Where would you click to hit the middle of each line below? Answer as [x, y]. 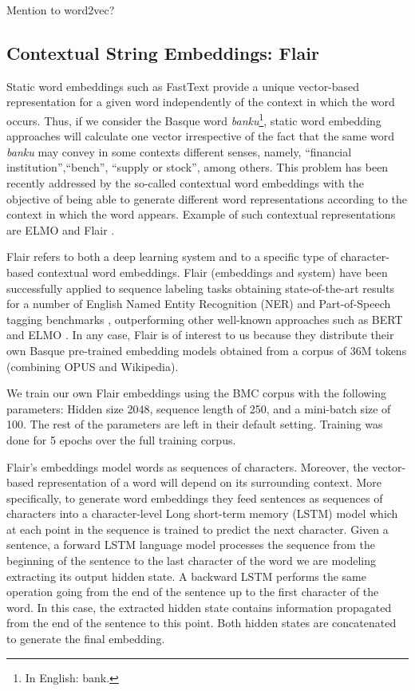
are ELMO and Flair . [61, 229]
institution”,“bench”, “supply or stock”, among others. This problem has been [198, 167]
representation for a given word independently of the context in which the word [201, 102]
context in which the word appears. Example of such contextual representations [201, 214]
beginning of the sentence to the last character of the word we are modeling [192, 561]
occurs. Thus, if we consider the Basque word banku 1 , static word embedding [194, 119]
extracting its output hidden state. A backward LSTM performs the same [186, 576]
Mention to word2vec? [61, 10]
